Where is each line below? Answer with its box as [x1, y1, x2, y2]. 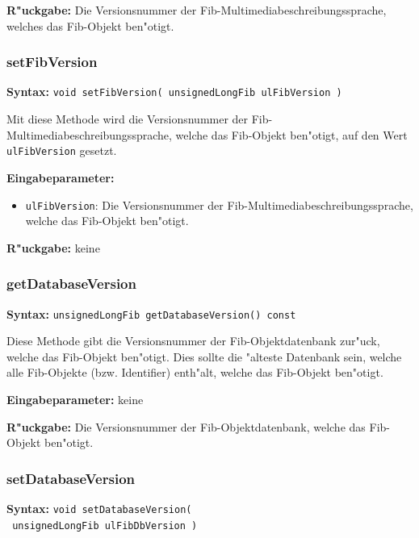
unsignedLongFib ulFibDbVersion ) [12, 519, 198, 532]
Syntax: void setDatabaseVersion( [6, 500, 192, 516]
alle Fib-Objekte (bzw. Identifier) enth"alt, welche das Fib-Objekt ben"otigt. [6, 364, 383, 381]
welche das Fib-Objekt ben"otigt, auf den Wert [175, 126, 408, 143]
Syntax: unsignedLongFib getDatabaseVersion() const [6, 305, 296, 322]
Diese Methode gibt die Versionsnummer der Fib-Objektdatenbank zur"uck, [6, 332, 380, 349]
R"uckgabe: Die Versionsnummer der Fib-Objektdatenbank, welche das [6, 418, 366, 435]
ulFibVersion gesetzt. [6, 142, 117, 159]
